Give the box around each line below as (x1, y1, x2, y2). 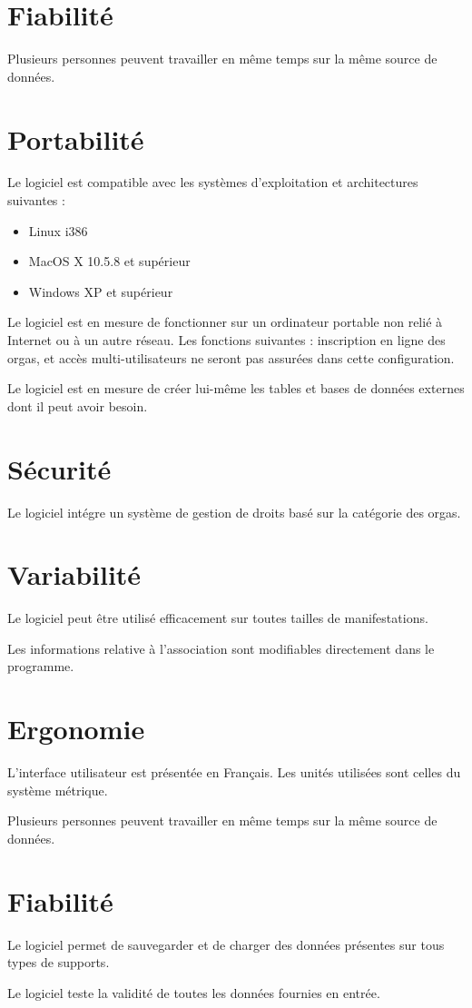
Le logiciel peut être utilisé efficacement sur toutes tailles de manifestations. (7, 608, 428, 628)
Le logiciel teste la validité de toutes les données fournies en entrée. (7, 983, 380, 1002)
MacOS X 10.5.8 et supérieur (28, 252, 191, 271)
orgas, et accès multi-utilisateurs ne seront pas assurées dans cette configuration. (7, 348, 455, 367)
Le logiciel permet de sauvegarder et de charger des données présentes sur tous (7, 934, 445, 954)
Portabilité (7, 120, 144, 157)
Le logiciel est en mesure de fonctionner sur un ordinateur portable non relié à (7, 312, 443, 331)
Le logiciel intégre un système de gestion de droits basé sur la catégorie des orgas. (7, 502, 461, 521)
